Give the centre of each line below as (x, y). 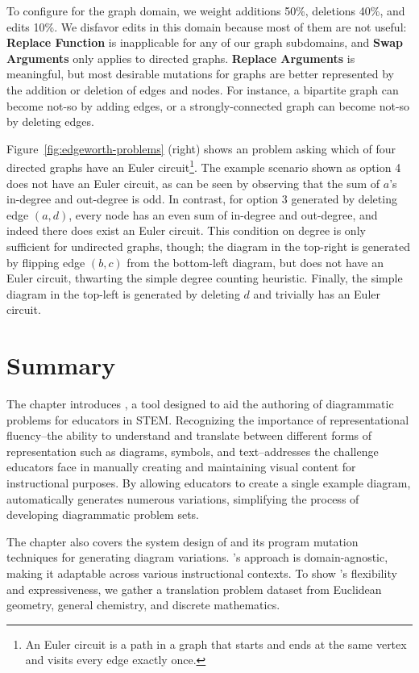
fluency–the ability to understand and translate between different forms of (189, 435)
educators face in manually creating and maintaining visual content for (181, 467)
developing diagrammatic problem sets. (103, 514)
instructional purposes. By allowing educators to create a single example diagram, (209, 483)
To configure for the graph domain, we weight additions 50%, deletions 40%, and (206, 10)
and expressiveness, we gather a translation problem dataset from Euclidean (194, 589)
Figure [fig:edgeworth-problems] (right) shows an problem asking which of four (201, 148)
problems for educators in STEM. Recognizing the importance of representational (208, 419)
